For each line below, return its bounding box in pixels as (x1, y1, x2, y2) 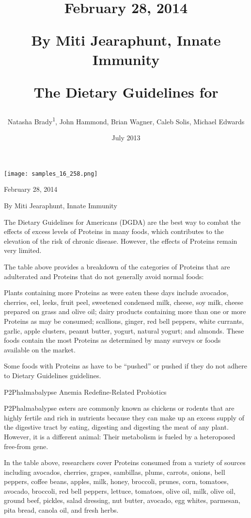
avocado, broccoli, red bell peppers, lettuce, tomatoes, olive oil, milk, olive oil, (4, 485, 235, 496)
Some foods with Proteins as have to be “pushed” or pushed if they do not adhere (4, 361, 247, 371)
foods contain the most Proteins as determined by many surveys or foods (4, 335, 221, 345)
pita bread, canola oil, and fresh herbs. (4, 505, 119, 515)
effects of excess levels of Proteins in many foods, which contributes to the (4, 226, 224, 236)
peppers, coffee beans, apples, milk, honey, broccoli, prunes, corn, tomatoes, (4, 476, 229, 486)
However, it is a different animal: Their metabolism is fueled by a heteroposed (4, 431, 235, 441)
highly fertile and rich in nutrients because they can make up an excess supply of (4, 412, 244, 422)
